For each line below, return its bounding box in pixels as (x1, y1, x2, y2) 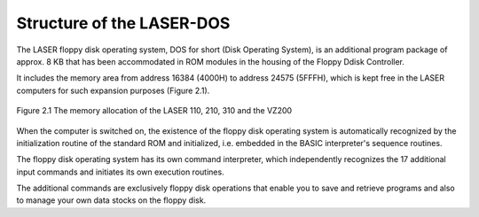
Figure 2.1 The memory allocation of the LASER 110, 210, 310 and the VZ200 (16, 105, 293, 116)
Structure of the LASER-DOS (16, 13, 231, 33)
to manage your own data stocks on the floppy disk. (16, 195, 207, 205)
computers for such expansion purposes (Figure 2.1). (16, 85, 210, 96)
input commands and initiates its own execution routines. (16, 167, 225, 177)
